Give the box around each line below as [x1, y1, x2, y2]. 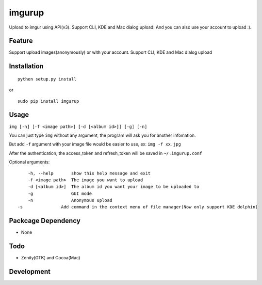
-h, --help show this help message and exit [27, 170, 151, 176]
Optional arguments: [9, 159, 50, 165]
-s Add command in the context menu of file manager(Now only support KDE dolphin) [17, 204, 258, 210]
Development [9, 268, 51, 276]
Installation [9, 62, 44, 70]
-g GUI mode [27, 190, 92, 196]
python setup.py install [17, 76, 77, 82]
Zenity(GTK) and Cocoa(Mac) [21, 255, 81, 261]
